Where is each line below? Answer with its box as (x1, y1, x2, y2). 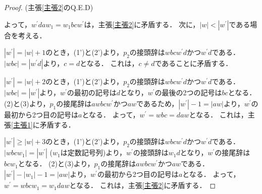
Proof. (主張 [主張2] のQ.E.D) (4, 2, 93, 12)
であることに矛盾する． (154, 58, 233, 69)
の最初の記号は (67, 87, 117, 98)
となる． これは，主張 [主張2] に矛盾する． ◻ (69, 180, 216, 190)
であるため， (136, 98, 179, 109)
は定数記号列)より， (60, 147, 126, 158)
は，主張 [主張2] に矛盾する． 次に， (84, 19, 200, 29)
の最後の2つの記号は (154, 87, 222, 98)
